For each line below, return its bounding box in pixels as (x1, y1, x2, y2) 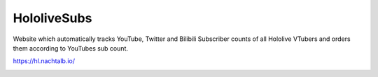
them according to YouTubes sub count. (13, 44, 129, 52)
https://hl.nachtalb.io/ (13, 57, 75, 65)
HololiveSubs (13, 10, 92, 26)
